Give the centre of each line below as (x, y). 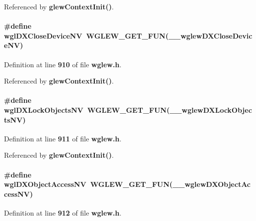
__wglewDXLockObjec (211, 110)
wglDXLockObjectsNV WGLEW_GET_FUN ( (87, 110)
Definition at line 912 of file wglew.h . (63, 212)
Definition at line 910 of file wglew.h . (63, 64)
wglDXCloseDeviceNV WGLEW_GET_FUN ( (86, 35)
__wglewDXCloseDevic (210, 35)
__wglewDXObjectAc (212, 184)
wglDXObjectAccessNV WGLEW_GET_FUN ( (88, 184)
